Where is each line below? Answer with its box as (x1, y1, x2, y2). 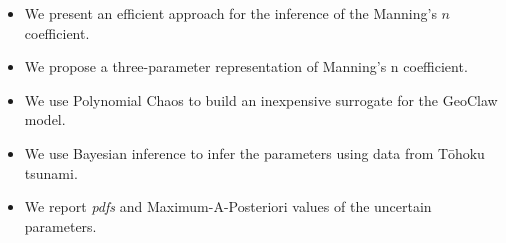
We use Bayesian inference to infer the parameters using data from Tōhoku (24, 142, 485, 163)
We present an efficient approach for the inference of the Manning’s (24, 3, 437, 23)
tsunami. (24, 162, 78, 183)
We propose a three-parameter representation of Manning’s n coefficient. (24, 56, 468, 77)
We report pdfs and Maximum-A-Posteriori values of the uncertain (24, 196, 432, 217)
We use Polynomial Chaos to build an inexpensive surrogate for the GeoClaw (24, 89, 498, 110)
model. (24, 109, 66, 130)
